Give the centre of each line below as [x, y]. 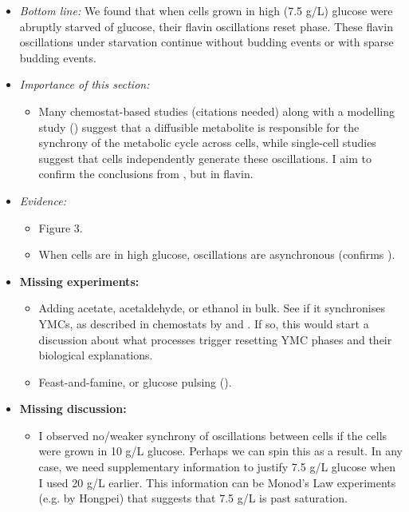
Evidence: [43, 200]
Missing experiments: [79, 281]
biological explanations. [96, 355]
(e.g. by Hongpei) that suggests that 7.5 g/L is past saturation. [193, 498]
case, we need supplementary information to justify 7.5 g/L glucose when [217, 467]
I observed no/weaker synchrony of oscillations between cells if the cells [213, 435]
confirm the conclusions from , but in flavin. [146, 174]
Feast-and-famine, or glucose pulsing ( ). [135, 381]
